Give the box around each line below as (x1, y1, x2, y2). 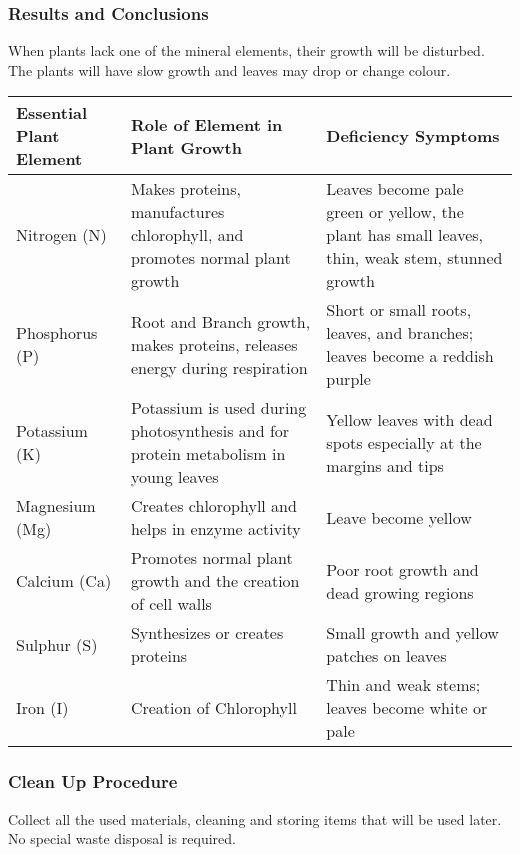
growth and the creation (130, 569, 300, 593)
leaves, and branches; (326, 321, 474, 345)
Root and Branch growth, (130, 309, 311, 333)
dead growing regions (326, 580, 474, 604)
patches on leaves (326, 644, 447, 668)
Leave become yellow (326, 505, 472, 529)
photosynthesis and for (130, 419, 290, 443)
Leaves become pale (326, 177, 464, 201)
